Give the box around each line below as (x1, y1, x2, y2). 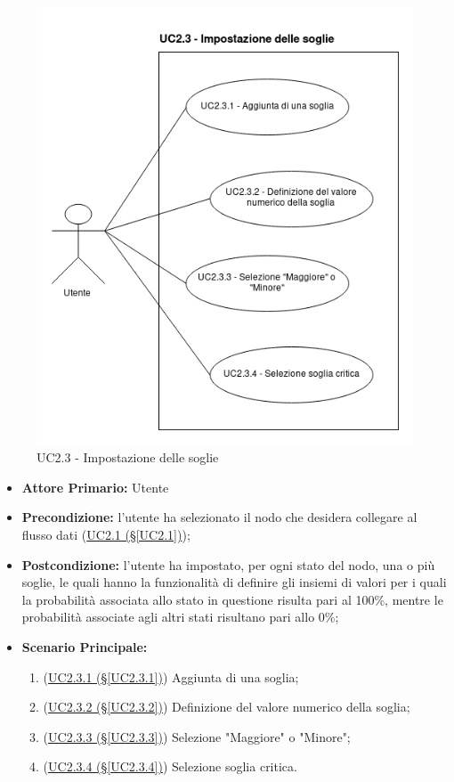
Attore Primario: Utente (21, 477, 169, 496)
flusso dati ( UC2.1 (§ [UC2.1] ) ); (21, 525, 191, 544)
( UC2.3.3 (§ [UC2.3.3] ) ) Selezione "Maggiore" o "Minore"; (43, 727, 351, 745)
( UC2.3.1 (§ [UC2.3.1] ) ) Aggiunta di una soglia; (43, 667, 299, 686)
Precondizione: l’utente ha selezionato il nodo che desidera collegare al (21, 508, 418, 526)
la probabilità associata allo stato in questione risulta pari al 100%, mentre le (21, 590, 443, 608)
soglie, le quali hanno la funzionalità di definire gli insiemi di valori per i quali (21, 573, 447, 591)
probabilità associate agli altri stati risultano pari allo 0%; (21, 607, 339, 626)
